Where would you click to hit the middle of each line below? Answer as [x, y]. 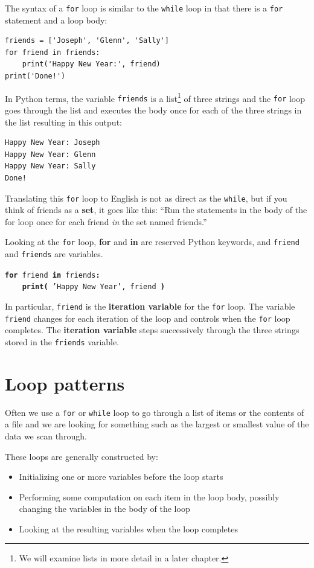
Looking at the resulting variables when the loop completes [128, 528]
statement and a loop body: [56, 20]
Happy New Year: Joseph [53, 143]
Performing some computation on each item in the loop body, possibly [149, 496]
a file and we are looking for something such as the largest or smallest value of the [157, 424]
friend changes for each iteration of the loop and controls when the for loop [148, 318]
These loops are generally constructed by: [82, 456]
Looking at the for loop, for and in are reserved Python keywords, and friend [152, 242]
